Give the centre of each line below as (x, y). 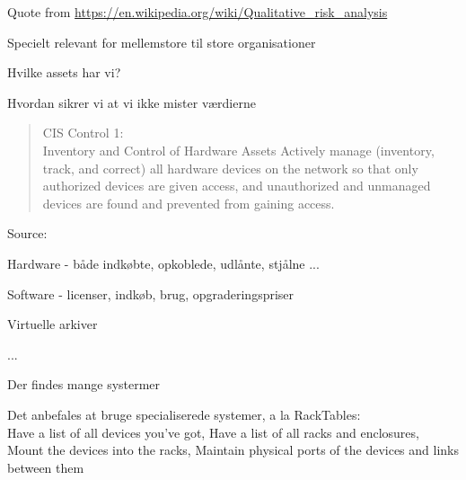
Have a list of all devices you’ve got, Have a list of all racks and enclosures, (213, 432)
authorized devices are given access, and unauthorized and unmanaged (237, 186)
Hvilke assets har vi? (64, 72)
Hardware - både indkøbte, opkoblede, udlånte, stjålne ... (163, 263)
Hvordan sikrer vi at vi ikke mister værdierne (132, 102)
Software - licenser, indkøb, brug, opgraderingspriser (151, 293)
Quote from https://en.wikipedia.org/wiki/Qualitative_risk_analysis (198, 12)
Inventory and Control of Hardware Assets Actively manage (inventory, (238, 150)
